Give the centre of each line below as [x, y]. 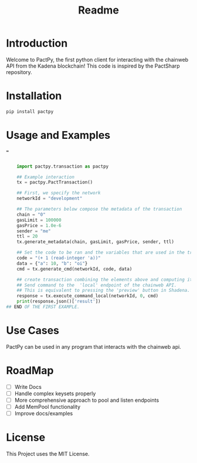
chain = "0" [31, 214]
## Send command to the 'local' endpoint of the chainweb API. [97, 285]
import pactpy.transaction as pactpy [63, 166]
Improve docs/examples [44, 414]
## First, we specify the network [59, 193]
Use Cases [33, 331]
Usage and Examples [58, 135]
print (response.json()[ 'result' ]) [59, 302]
